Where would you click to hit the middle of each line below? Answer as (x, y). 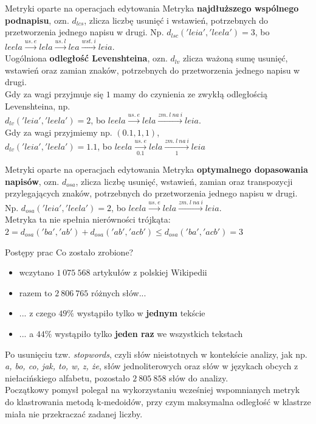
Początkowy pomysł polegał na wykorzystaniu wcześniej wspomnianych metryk (153, 390)
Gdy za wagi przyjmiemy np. (59, 132)
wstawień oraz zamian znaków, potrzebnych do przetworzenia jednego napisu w (153, 70)
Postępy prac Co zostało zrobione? (69, 252)
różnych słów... (119, 292)
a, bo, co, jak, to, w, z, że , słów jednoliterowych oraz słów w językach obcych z (152, 366)
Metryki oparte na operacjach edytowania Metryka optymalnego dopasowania (156, 169)
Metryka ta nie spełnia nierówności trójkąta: (88, 219)
